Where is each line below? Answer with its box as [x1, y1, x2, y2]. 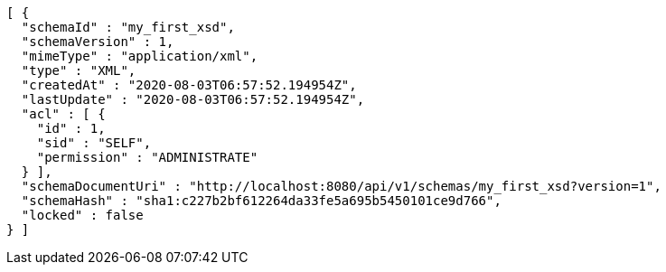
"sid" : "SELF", [36, 136, 152, 150]
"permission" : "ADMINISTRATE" [36, 150, 258, 164]
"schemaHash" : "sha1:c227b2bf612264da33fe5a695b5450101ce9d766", [21, 193, 502, 208]
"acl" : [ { [21, 107, 106, 121]
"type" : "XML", [21, 63, 136, 78]
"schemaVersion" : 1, [21, 34, 174, 49]
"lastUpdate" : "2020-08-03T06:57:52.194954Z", [21, 92, 365, 107]
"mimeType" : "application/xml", [21, 49, 258, 63]
